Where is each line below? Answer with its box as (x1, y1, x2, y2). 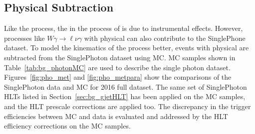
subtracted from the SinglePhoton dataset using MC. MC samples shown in (4, 52, 236, 62)
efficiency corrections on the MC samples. (4, 121, 131, 131)
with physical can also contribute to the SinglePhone (84, 32, 246, 43)
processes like (4, 32, 45, 43)
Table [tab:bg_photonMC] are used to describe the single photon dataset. (4, 62, 231, 72)
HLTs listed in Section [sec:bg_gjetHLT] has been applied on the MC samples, (4, 91, 246, 102)
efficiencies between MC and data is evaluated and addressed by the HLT (4, 111, 228, 121)
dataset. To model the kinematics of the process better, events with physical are (4, 42, 249, 53)
